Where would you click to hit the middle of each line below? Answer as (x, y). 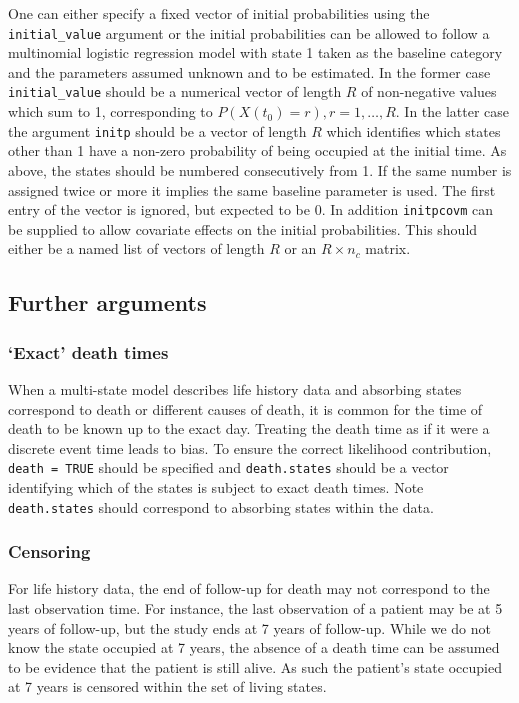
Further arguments (107, 302)
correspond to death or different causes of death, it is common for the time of (245, 408)
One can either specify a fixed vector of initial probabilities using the (219, 13)
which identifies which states (413, 130)
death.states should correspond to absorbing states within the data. (221, 506)
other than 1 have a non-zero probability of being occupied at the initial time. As (257, 150)
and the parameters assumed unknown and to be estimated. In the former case (249, 71)
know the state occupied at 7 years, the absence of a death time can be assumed (254, 647)
